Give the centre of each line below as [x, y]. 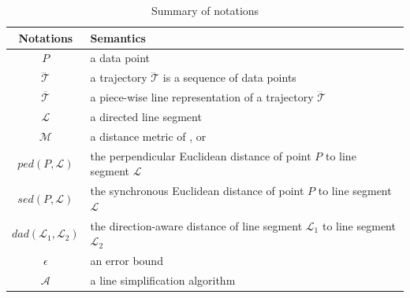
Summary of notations [205, 10]
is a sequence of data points [229, 77]
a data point [120, 58]
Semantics [118, 37]
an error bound [127, 260]
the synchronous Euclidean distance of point [197, 191]
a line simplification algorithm [163, 280]
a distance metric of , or [148, 136]
